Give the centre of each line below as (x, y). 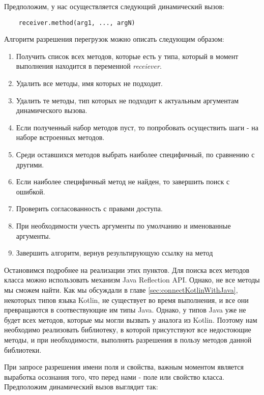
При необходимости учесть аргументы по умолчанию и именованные (123, 225)
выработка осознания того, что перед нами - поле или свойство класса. (114, 376)
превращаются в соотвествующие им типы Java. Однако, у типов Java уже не (125, 310)
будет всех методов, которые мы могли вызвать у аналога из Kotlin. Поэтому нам (131, 319)
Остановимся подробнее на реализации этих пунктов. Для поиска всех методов (127, 270)
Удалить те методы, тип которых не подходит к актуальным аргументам (127, 100)
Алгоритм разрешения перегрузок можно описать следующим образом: (114, 39)
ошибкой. (31, 191)
